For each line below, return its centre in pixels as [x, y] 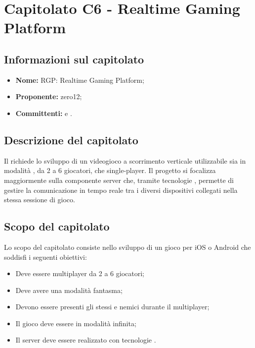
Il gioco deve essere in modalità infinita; [76, 323]
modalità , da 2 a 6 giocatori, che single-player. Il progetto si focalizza [110, 170]
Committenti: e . [44, 113]
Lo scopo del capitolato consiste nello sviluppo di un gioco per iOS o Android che [127, 247]
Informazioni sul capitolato [74, 59]
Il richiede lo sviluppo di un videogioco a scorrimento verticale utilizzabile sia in [125, 160]
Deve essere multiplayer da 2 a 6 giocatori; [80, 273]
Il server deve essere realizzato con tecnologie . [86, 340]
